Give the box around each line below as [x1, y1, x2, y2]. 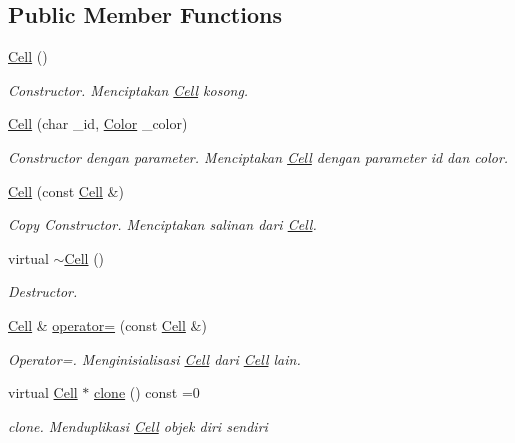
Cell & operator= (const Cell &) [8, 314, 207, 335]
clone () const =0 [94, 382, 200, 403]
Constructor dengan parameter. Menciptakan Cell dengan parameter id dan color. [8, 146, 509, 167]
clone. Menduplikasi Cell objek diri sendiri [8, 415, 268, 436]
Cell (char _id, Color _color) [8, 113, 188, 134]
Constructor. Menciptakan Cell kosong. [8, 79, 249, 100]
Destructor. [8, 281, 78, 302]
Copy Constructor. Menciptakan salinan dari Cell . [8, 214, 317, 235]
